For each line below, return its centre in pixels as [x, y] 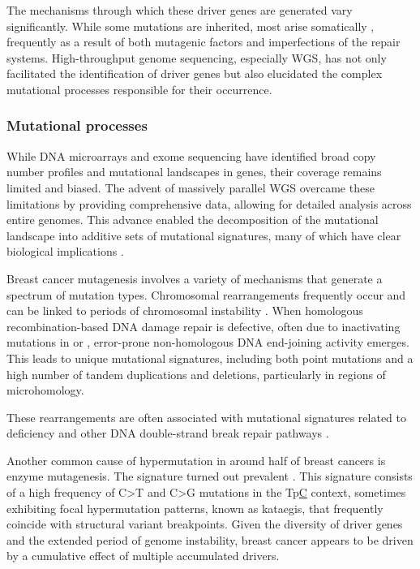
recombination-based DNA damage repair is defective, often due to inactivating [204, 326]
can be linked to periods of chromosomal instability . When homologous [185, 310]
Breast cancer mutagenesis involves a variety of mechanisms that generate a [195, 278]
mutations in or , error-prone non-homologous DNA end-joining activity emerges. [208, 342]
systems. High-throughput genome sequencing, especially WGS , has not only [197, 57]
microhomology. [45, 390]
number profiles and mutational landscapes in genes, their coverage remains [194, 172]
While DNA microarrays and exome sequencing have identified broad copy [191, 155]
